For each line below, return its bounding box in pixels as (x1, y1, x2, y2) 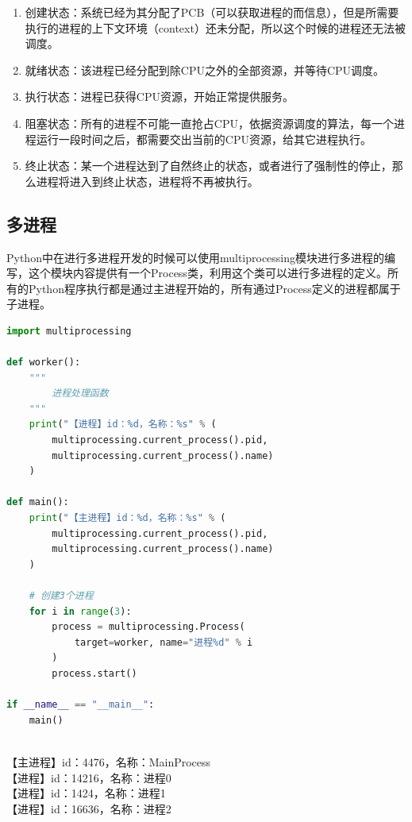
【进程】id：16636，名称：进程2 (6, 800, 171, 816)
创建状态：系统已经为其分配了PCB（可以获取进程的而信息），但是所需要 (25, 4, 399, 20)
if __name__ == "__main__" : (6, 699, 155, 711)
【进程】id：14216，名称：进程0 (6, 769, 171, 785)
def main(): (6, 496, 69, 508)
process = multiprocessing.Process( (52, 621, 245, 633)
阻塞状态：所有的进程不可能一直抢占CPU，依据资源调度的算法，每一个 (25, 114, 394, 131)
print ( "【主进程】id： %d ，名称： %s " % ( (29, 512, 226, 524)
